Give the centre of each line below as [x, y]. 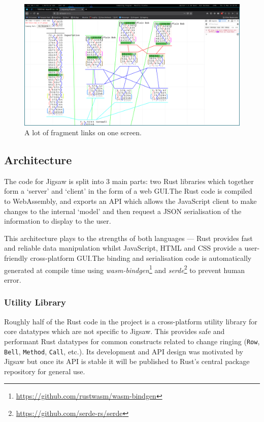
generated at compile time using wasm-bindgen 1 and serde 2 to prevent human [125, 269]
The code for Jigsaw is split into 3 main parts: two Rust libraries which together [129, 181]
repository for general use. [45, 371]
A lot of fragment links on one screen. [83, 132]
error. [13, 279]
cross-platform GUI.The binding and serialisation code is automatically [141, 258]
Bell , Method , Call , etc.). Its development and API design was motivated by [124, 351]
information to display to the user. [58, 221]
